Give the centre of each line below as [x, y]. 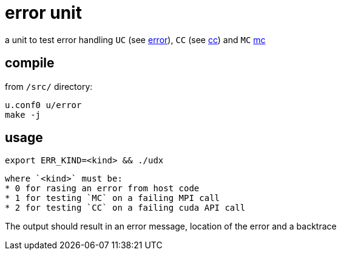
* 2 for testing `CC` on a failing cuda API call [125, 208]
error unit [43, 13]
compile [30, 63]
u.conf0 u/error [43, 105]
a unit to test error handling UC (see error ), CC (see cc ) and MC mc [135, 39]
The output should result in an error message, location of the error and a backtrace [171, 226]
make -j [23, 114]
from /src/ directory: [49, 86]
